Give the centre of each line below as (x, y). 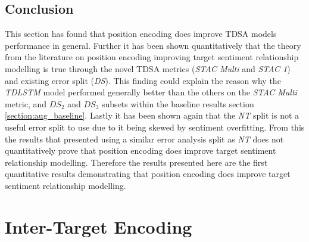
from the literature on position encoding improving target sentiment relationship (152, 57)
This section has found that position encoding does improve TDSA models (141, 34)
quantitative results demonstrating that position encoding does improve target (148, 174)
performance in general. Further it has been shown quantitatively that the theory (153, 45)
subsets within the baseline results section (178, 103)
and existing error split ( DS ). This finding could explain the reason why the (143, 80)
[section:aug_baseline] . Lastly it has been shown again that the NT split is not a (152, 115)
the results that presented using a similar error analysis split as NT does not (144, 139)
